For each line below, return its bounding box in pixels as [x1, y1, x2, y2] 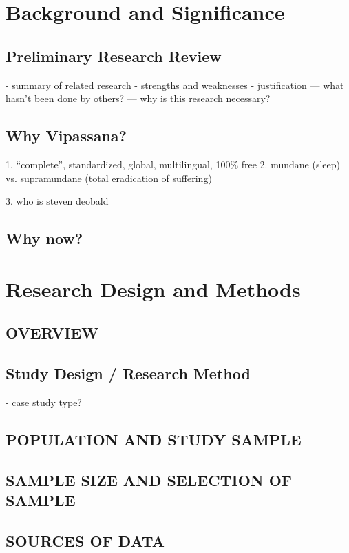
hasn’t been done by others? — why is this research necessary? [6, 91, 271, 105]
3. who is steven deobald [6, 194, 109, 208]
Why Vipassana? [6, 125, 127, 146]
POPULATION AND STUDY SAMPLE [6, 428, 302, 450]
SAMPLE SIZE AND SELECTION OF [6, 469, 293, 490]
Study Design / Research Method [6, 363, 251, 384]
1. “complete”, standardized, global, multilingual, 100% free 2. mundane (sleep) [6, 157, 340, 171]
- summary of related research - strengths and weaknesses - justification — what [6, 77, 344, 92]
